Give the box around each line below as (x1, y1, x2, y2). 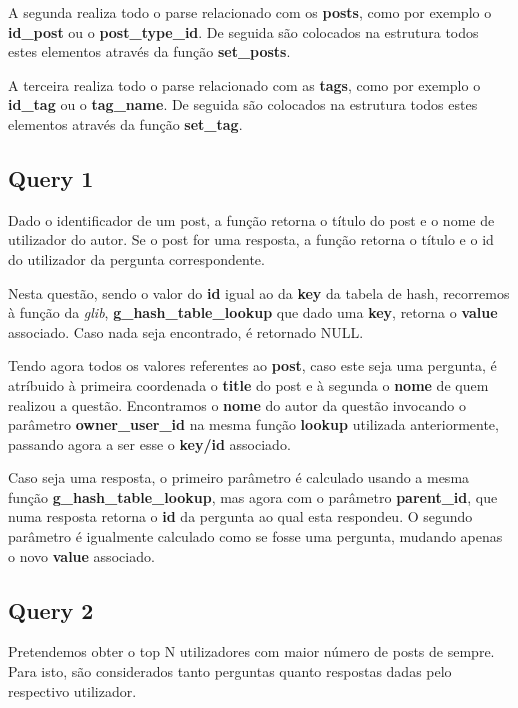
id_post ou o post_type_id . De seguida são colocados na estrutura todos (8, 21, 479, 42)
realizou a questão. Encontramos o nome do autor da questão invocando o (8, 394, 466, 415)
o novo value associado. (8, 545, 155, 566)
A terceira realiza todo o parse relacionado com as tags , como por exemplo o (8, 74, 481, 95)
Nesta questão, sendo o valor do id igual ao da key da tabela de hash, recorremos (8, 282, 510, 303)
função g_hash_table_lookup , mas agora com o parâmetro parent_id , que (8, 486, 498, 507)
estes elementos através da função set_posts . (8, 41, 291, 62)
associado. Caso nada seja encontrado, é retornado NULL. (8, 321, 364, 342)
